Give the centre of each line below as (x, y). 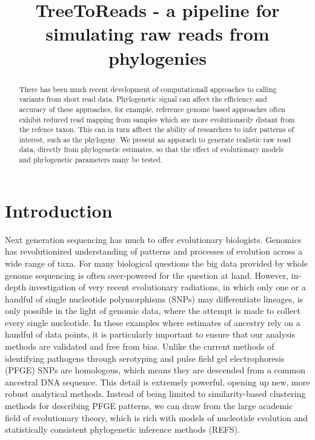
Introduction (59, 210)
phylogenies (157, 57)
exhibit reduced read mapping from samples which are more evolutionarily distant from (157, 119)
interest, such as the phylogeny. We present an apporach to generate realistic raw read (155, 139)
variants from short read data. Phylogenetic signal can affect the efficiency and (143, 99)
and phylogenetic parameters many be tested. (91, 160)
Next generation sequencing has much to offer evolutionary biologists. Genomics (153, 239)
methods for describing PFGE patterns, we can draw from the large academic (149, 406)
